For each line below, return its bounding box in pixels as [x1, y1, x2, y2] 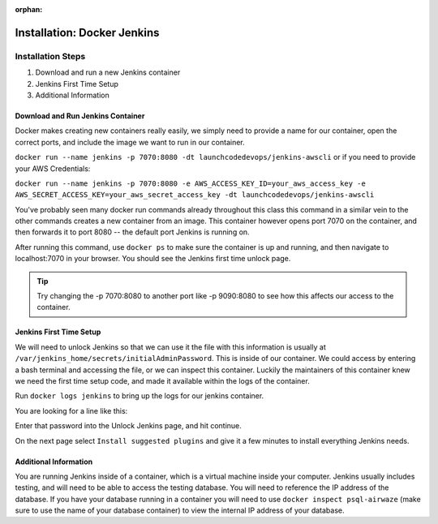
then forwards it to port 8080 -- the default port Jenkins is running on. [15, 227, 251, 237]
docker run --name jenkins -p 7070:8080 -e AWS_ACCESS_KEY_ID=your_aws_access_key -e [15, 178, 367, 188]
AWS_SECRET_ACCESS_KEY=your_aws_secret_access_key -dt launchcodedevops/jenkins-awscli [15, 191, 375, 200]
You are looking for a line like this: [15, 406, 128, 415]
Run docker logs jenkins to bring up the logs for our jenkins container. [15, 391, 264, 401]
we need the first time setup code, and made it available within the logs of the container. [15, 376, 310, 385]
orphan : [15, 5, 43, 14]
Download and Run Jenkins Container [15, 110, 145, 121]
